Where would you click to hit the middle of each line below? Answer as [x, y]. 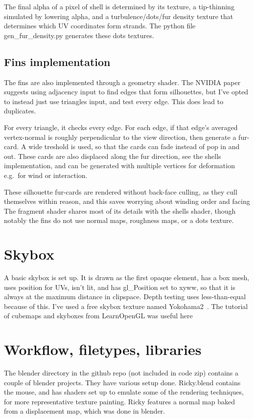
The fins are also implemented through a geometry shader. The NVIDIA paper [122, 82]
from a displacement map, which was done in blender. [85, 411]
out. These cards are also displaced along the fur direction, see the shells [113, 156]
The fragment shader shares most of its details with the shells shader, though [120, 210]
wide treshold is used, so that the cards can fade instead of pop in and [134, 146]
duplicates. [20, 111]
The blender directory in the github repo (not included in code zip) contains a [121, 373]
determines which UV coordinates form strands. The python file [100, 26]
